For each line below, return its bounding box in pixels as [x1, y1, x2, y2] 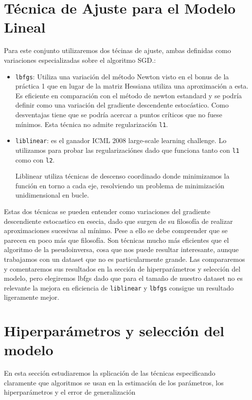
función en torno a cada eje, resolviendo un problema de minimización [15, 180, 224, 190]
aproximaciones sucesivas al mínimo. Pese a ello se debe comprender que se [4, 225, 228, 236]
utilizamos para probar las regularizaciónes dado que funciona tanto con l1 [15, 145, 239, 155]
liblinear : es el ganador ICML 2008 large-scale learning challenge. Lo [15, 135, 227, 145]
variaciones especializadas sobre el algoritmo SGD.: [4, 55, 156, 65]
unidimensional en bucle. [15, 190, 89, 200]
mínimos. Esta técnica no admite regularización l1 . [15, 119, 168, 129]
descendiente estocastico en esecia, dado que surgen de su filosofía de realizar [4, 216, 233, 226]
